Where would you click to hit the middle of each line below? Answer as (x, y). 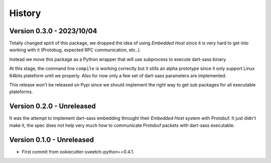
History (25, 13)
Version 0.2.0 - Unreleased (53, 106)
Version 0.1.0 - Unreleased (51, 140)
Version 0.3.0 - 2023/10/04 (53, 31)
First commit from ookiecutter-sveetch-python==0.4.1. (78, 151)
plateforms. (21, 92)
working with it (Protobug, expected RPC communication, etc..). (75, 50)
